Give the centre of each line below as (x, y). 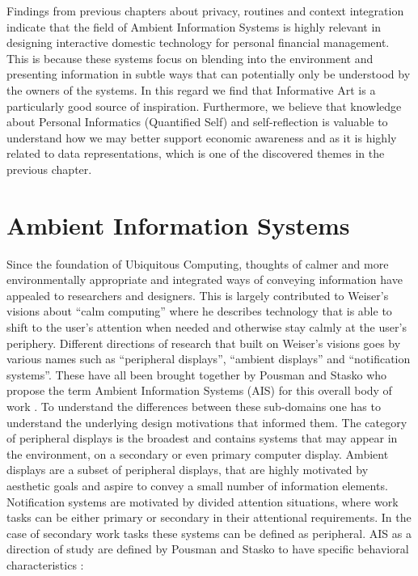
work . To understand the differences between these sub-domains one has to (194, 406)
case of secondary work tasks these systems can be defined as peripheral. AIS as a (209, 533)
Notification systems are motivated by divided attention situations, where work (203, 501)
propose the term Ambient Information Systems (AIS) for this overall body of (199, 390)
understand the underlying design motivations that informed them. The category (207, 422)
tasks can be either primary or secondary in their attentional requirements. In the (209, 517)
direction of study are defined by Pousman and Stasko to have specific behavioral (208, 549)
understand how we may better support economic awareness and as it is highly (202, 137)
